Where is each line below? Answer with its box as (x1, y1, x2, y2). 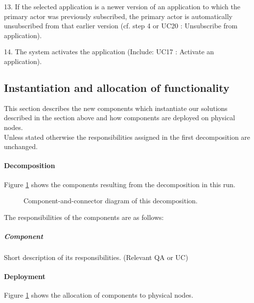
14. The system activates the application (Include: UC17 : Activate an (4, 46, 214, 57)
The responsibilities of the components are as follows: (4, 212, 164, 222)
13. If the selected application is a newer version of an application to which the (4, 1, 240, 11)
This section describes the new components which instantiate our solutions (4, 103, 228, 113)
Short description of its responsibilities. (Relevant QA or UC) (4, 252, 188, 262)
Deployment (4, 271, 46, 281)
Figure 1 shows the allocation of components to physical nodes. (4, 290, 193, 300)
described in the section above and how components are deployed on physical (4, 112, 235, 123)
